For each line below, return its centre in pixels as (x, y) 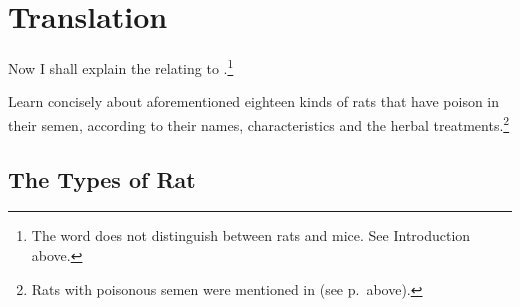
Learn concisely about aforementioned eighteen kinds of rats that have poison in (254, 101)
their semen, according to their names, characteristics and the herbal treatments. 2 (259, 123)
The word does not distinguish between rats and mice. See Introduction (251, 235)
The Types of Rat (102, 178)
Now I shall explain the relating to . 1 (121, 66)
